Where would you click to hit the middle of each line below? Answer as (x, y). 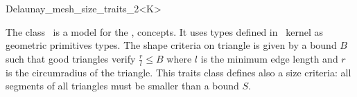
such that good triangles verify (71, 58)
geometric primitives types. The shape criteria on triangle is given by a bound (171, 45)
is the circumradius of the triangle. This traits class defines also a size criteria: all (178, 72)
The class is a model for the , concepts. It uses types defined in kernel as (164, 31)
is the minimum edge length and (269, 58)
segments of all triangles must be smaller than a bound (122, 86)
